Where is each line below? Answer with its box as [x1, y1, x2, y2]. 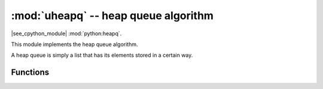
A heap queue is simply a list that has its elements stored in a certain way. [11, 51, 193, 59]
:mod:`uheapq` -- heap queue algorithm [11, 9, 214, 22]
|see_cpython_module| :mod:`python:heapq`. [11, 30, 122, 37]
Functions [11, 67, 50, 78]
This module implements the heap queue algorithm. [11, 41, 138, 48]
